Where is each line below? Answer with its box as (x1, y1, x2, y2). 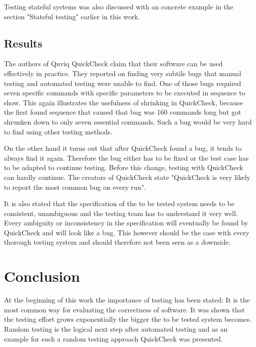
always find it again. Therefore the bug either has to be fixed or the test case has (4, 152, 249, 163)
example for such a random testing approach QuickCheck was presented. (4, 333, 223, 344)
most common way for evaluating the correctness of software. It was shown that (4, 304, 245, 314)
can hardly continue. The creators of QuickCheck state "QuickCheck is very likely (4, 172, 251, 182)
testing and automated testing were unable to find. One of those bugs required (4, 78, 241, 88)
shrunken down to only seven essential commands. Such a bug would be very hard (4, 116, 252, 127)
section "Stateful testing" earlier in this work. (4, 11, 140, 21)
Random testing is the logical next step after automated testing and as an (4, 323, 228, 334)
